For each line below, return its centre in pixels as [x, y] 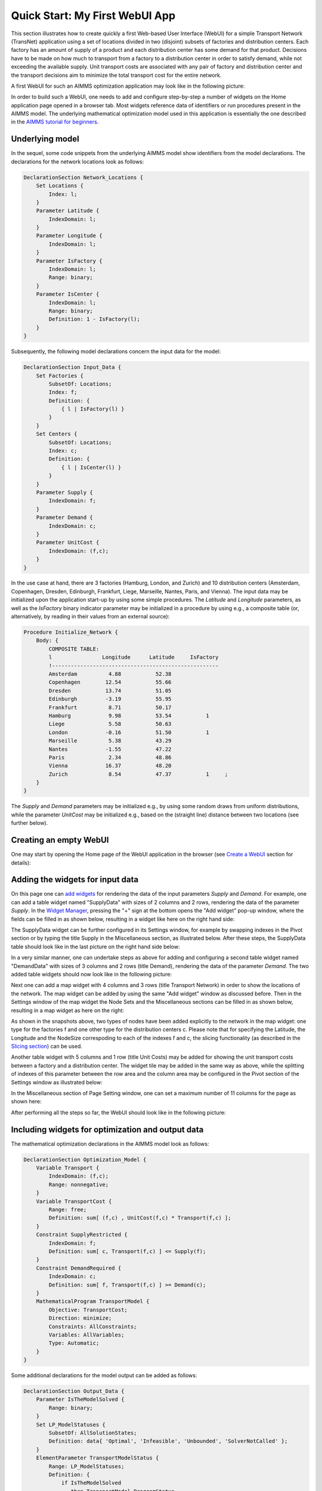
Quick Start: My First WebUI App [93, 16]
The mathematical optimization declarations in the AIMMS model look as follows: [110, 1144]
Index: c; [63, 451]
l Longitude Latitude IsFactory [134, 657]
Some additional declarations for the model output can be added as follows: [104, 1375]
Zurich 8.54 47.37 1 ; [138, 774]
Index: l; [63, 194]
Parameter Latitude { [68, 211]
